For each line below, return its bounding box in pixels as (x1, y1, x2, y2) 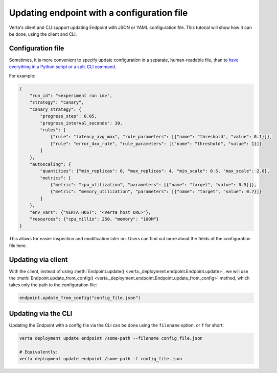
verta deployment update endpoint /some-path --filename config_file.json (19, 335, 203, 341)
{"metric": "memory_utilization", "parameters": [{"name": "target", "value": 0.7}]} (50, 189, 262, 195)
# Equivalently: (19, 349, 59, 355)
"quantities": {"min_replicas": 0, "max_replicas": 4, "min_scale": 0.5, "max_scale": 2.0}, (40, 168, 270, 174)
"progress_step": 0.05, (40, 113, 97, 119)
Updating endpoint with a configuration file (9, 7, 188, 18)
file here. (9, 243, 27, 249)
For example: (9, 73, 36, 78)
